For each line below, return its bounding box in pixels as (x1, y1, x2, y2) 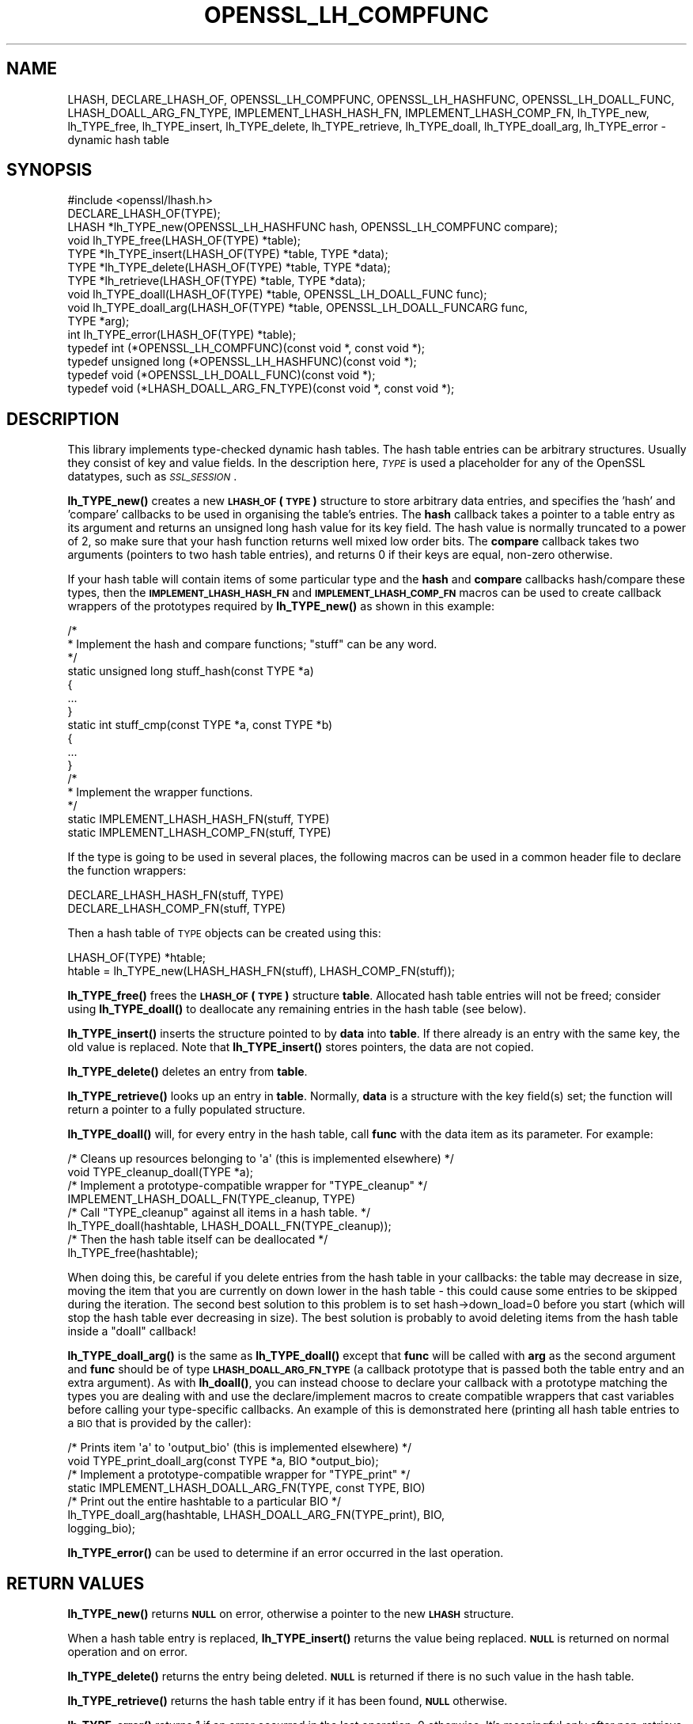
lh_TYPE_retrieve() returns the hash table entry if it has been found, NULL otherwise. (67, 1694, 508, 1708)
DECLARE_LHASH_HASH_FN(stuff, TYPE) (67, 888, 284, 902)
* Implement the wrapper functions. (67, 785, 253, 799)
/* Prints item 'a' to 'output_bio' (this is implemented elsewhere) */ (67, 1441, 412, 1455)
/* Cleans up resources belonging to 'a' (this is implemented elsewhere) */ (67, 1152, 454, 1166)
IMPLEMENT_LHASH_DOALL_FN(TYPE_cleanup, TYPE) (67, 1192, 356, 1206)
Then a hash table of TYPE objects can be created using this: (67, 926, 381, 940)
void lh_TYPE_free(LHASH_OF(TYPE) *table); (67, 234, 301, 248)
